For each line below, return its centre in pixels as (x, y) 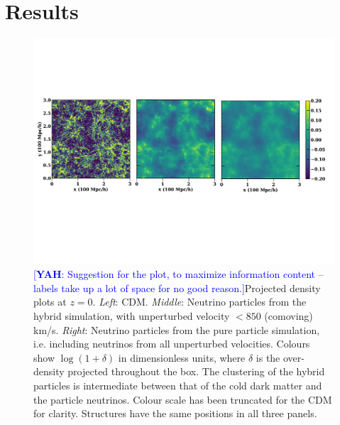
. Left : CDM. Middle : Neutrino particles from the (199, 302)
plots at (50, 302)
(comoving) (289, 316)
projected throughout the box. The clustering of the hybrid (196, 371)
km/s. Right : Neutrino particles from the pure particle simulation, (177, 329)
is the (268, 357)
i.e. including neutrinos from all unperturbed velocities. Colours (172, 344)
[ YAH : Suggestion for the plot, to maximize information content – (179, 274)
